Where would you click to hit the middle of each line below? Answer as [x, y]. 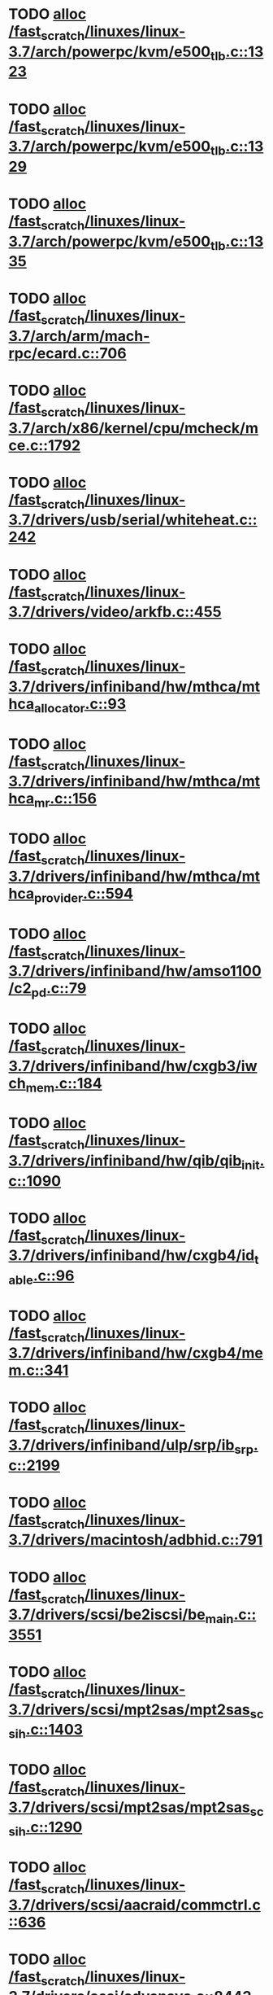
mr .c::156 [65, 800]
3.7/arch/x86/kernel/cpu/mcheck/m [133, 428]
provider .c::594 [84, 895]
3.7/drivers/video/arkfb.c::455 [115, 612]
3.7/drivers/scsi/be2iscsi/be [107, 1614]
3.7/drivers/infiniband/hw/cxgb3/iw [133, 1066]
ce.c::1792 [45, 445]
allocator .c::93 [80, 706]
